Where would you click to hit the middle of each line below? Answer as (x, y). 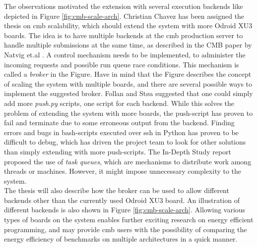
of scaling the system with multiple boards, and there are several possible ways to (128, 83)
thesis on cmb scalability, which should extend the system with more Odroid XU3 (128, 25)
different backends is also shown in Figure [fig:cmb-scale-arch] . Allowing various (125, 210)
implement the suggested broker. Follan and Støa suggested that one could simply (128, 93)
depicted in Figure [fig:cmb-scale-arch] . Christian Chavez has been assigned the (124, 16)
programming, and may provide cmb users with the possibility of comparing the (126, 229)
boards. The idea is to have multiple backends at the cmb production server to (124, 35)
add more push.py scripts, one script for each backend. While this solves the (119, 103)
